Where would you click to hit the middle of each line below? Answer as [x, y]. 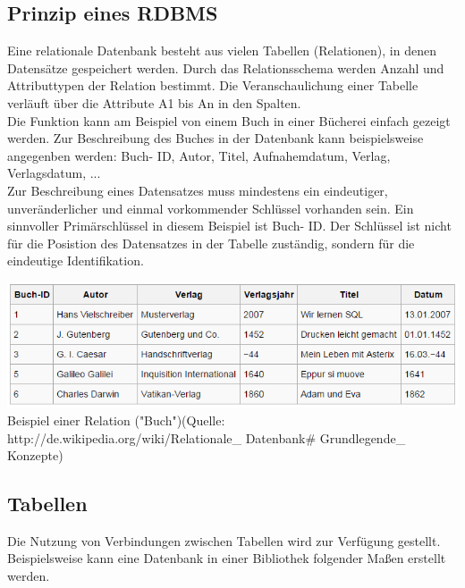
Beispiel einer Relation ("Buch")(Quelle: [116, 420]
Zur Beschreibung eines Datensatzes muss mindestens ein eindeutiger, [198, 190]
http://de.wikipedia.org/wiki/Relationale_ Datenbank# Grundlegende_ [207, 437]
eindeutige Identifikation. [76, 260]
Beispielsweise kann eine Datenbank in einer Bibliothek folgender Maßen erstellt [227, 558]
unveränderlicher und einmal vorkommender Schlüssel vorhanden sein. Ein [211, 208]
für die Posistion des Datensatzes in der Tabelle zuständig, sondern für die [211, 243]
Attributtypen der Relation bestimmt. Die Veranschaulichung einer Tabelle [213, 85]
